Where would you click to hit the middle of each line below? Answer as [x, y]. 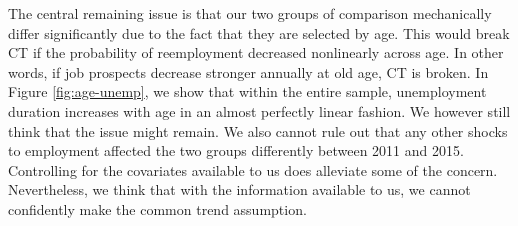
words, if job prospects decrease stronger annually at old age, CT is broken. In [248, 71]
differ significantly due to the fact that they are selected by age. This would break [259, 32]
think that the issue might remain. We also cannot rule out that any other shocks [258, 130]
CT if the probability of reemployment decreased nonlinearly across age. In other [256, 52]
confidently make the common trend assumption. [157, 208]
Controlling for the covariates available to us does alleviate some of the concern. [253, 169]
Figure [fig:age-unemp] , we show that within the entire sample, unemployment [247, 91]
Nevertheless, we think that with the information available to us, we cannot [239, 189]
